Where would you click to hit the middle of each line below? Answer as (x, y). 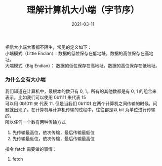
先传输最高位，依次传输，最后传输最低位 (53, 133)
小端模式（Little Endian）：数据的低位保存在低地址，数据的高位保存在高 (77, 53)
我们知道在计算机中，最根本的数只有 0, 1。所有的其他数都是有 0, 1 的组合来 (81, 91)
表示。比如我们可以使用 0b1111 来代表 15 (46, 98)
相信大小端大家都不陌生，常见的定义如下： (48, 47)
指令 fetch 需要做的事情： (31, 149)
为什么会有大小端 (25, 79)
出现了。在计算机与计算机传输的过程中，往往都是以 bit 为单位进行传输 (84, 110)
